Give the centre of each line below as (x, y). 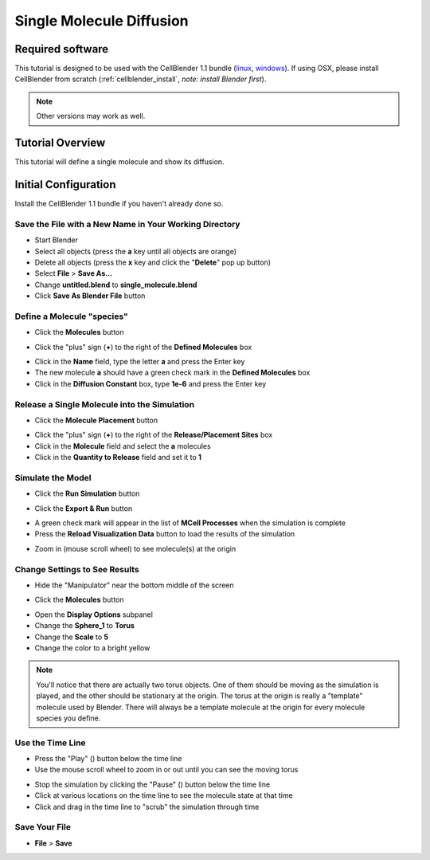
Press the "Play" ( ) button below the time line (108, 759)
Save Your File (43, 827)
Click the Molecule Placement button (96, 420)
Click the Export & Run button (84, 508)
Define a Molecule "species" (72, 316)
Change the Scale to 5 (72, 637)
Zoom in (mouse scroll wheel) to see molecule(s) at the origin (135, 548)
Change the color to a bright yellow (92, 648)
